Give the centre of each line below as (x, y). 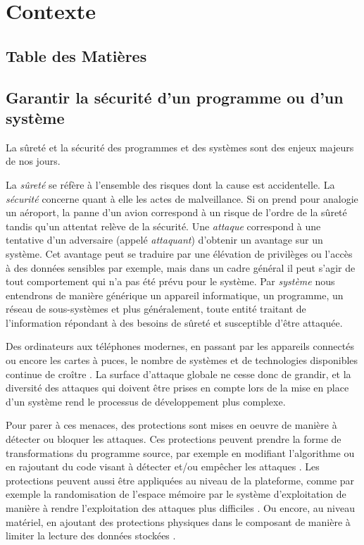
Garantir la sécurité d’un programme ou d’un (175, 97)
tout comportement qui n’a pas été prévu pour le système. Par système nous (170, 281)
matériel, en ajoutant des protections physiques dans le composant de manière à (178, 521)
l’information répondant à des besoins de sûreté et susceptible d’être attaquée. (174, 322)
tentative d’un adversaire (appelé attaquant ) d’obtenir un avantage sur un (164, 240)
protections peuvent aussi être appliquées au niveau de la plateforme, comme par (180, 480)
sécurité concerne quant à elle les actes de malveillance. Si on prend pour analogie (182, 198)
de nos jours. (33, 161)
